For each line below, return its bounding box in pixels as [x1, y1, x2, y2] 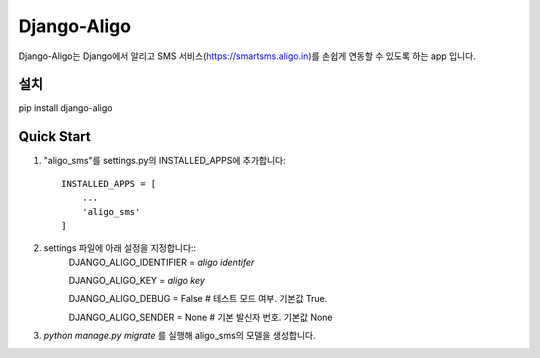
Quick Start [18, 128, 91, 145]
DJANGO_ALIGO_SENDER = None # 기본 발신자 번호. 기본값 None [68, 311, 334, 323]
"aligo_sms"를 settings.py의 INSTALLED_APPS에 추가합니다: [43, 155, 286, 167]
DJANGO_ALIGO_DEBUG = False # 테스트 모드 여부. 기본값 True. [68, 293, 328, 305]
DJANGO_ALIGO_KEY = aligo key [68, 275, 205, 287]
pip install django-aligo [18, 102, 113, 114]
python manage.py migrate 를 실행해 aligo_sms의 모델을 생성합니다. [43, 330, 316, 342]
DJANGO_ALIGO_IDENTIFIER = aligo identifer [68, 256, 255, 268]
